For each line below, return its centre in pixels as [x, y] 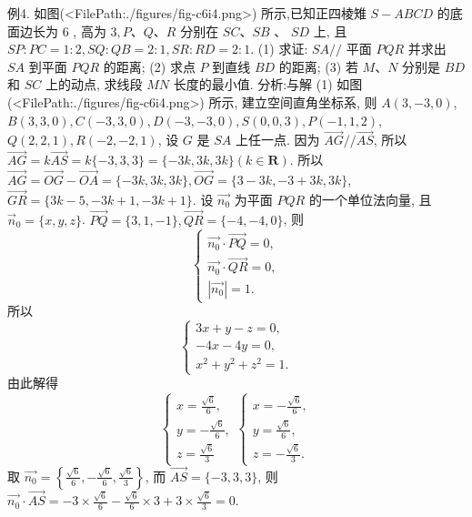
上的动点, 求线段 [94, 84]
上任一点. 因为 [277, 140]
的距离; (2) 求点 [149, 66]
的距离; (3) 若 [318, 66]
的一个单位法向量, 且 [370, 199]
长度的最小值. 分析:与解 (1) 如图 [268, 84]
